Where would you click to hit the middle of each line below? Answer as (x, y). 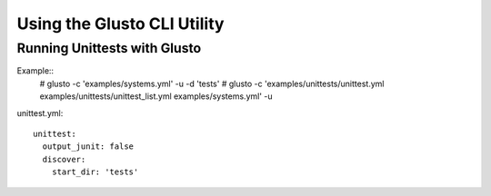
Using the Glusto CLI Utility (120, 24)
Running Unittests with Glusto (109, 48)
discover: (64, 159)
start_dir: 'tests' (95, 172)
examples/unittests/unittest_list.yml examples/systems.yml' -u (156, 96)
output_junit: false (88, 147)
